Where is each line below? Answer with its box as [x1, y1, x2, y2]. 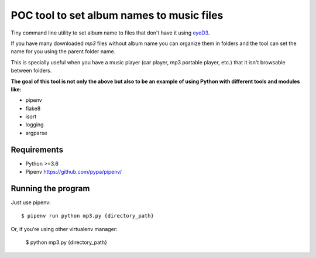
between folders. [11, 67, 52, 74]
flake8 [25, 105, 41, 112]
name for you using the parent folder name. [11, 48, 116, 55]
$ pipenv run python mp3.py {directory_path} [21, 212, 154, 219]
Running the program [11, 183, 90, 193]
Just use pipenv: [11, 199, 51, 206]
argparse [25, 129, 47, 136]
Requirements [11, 145, 64, 154]
